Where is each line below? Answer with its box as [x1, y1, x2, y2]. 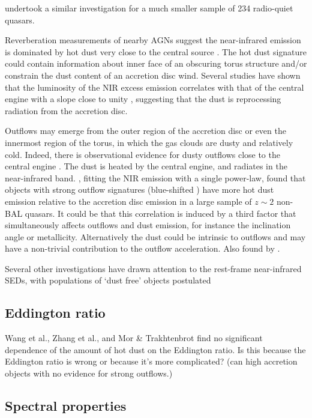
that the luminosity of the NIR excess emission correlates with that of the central [5, 80, 304, 93]
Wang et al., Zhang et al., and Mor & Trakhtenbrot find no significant [5, 332, 263, 344]
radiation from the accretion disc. [5, 104, 128, 117]
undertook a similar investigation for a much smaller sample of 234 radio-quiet [5, 2, 293, 14]
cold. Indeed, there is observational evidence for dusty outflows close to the [5, 148, 280, 160]
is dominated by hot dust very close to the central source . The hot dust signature [5, 45, 307, 58]
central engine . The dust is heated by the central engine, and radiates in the [5, 160, 287, 172]
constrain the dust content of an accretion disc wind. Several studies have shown [5, 68, 301, 81]
